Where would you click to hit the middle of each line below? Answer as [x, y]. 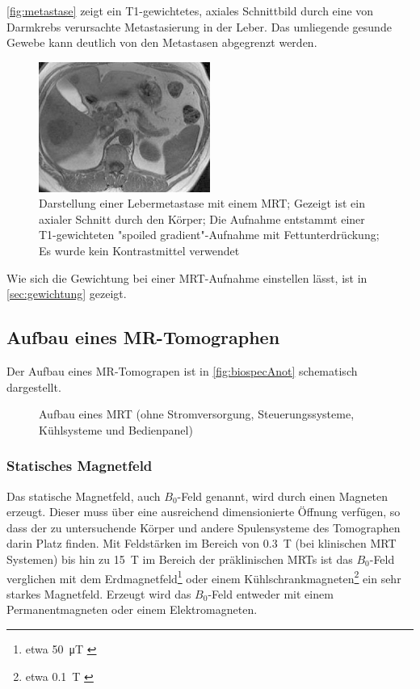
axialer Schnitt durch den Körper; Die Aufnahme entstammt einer [202, 218]
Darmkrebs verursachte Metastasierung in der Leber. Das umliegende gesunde [199, 26]
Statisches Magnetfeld [80, 466]
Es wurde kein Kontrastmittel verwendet [139, 251]
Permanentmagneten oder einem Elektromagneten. [132, 609]
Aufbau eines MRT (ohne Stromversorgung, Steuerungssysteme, [197, 414]
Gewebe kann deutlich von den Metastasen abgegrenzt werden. [162, 42]
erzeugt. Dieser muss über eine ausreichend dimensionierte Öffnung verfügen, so [204, 512]
